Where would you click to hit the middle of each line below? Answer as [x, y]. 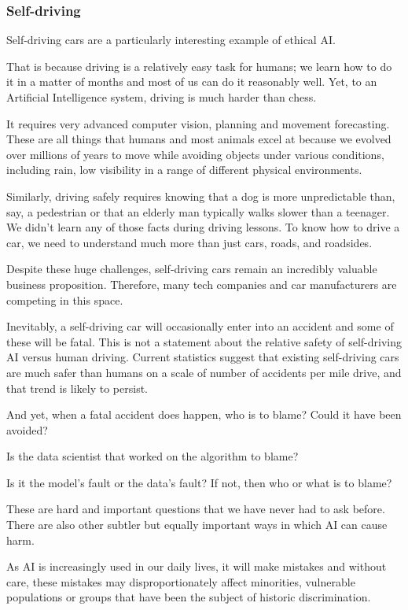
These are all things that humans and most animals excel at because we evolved [199, 139]
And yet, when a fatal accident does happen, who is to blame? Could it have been [204, 414]
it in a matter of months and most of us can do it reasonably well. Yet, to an [192, 81]
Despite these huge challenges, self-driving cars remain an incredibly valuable [192, 269]
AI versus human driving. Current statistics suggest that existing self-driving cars [203, 357]
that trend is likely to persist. [77, 388]
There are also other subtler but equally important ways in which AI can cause [197, 525]
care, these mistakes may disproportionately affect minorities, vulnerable [181, 581]
